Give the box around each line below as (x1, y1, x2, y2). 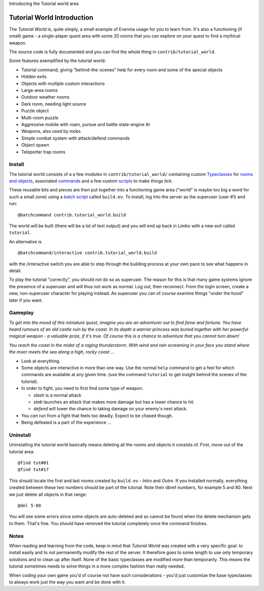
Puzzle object (21, 108, 49, 114)
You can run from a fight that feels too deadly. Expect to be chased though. (21, 413, 173, 419)
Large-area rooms (21, 87, 58, 93)
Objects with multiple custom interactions (21, 81, 105, 86)
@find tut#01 (18, 460, 49, 466)
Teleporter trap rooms (21, 149, 66, 155)
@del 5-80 (18, 503, 41, 508)
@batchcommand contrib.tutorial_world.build (18, 212, 127, 217)
